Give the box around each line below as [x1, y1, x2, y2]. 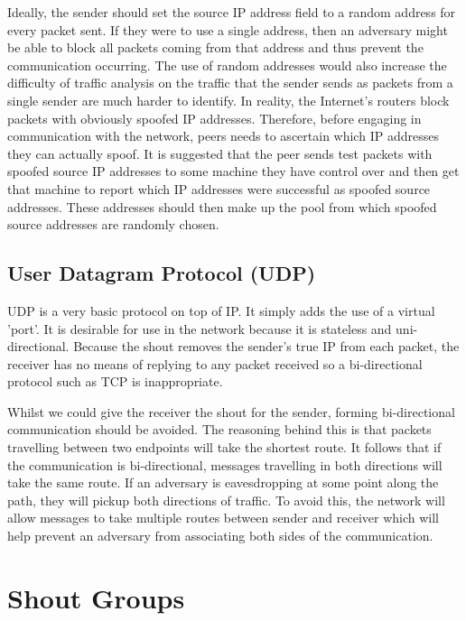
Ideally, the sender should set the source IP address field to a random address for [7, 3, 456, 21]
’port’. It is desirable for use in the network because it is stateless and [7, 319, 392, 338]
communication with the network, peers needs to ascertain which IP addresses [7, 126, 439, 145]
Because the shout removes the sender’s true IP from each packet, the [73, 337, 460, 356]
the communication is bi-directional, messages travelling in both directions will [7, 455, 443, 474]
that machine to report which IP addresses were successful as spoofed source [7, 179, 431, 198]
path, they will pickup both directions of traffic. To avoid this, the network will [7, 490, 445, 509]
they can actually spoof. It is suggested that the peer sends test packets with [7, 144, 433, 162]
